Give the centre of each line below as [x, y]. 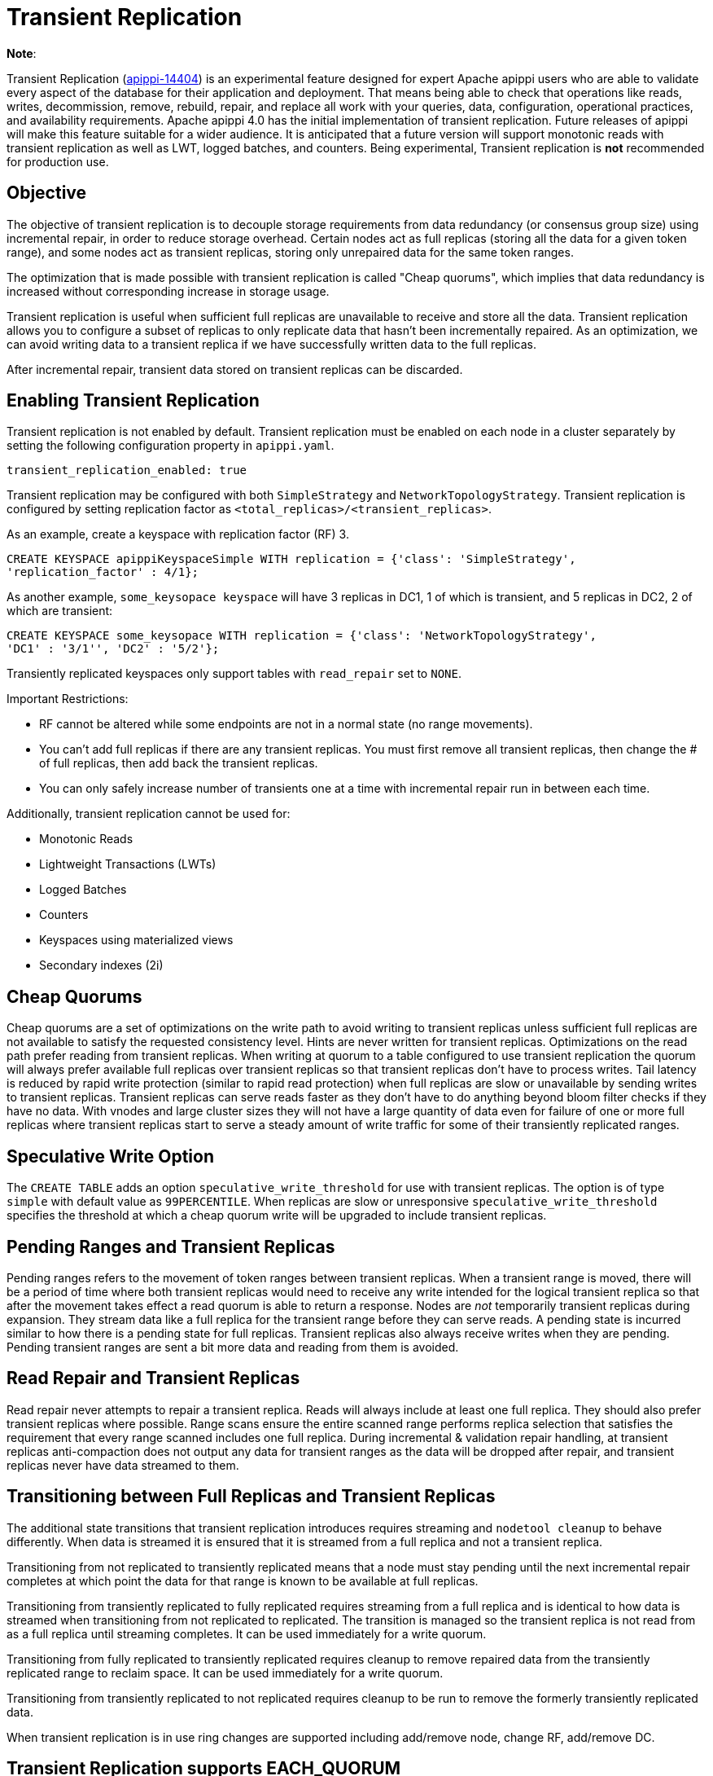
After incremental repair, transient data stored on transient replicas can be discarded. [235, 369]
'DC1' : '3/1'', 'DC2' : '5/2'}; [113, 649]
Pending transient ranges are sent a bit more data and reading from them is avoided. [233, 1347]
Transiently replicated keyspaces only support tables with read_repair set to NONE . [234, 674]
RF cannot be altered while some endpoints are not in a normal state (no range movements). [286, 724]
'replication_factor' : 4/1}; [103, 572]
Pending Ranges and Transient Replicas [171, 1246]
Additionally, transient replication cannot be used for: [149, 814]
